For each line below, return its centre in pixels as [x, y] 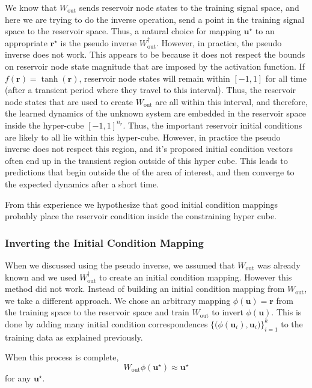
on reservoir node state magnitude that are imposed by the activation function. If [155, 66]
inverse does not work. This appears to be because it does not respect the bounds [155, 54]
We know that [31, 7]
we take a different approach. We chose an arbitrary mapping [118, 300]
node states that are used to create [69, 101]
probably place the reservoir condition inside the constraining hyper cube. [141, 216]
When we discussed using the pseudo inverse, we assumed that [120, 265]
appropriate [26, 42]
